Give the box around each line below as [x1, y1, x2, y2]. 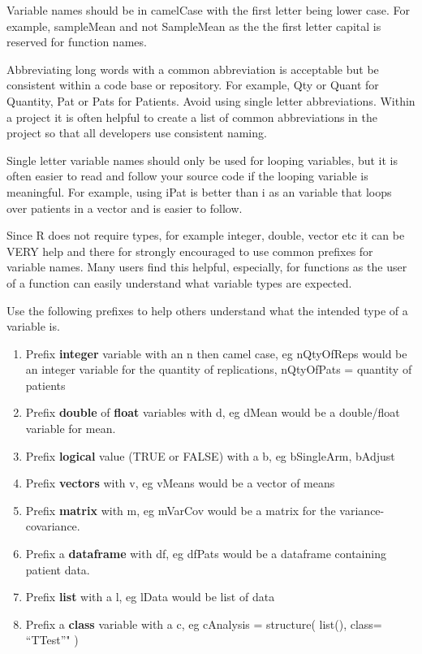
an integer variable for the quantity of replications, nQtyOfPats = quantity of [25, 361, 412, 378]
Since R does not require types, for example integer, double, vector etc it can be [6, 227, 405, 244]
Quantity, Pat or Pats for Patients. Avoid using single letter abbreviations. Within [6, 92, 416, 109]
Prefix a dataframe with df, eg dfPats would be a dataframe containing [25, 545, 386, 562]
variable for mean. [25, 420, 116, 437]
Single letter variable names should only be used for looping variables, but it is [6, 151, 398, 168]
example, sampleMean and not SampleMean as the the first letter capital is [6, 17, 381, 34]
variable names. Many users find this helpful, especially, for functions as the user [6, 258, 407, 275]
